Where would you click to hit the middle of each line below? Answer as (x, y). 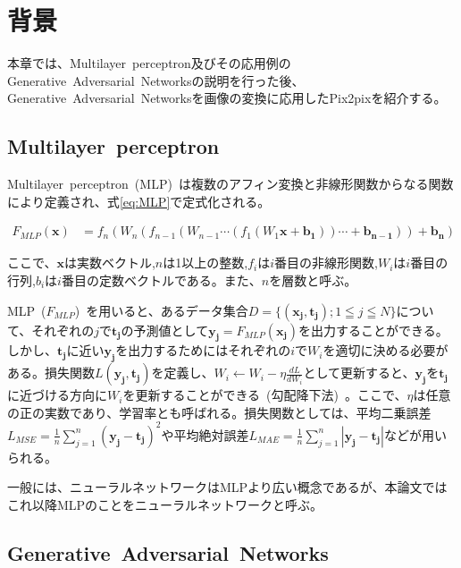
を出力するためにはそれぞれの (203, 350)
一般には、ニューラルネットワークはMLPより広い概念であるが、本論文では (227, 487)
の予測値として (165, 330)
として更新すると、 (359, 373)
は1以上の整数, (205, 263)
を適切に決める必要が (386, 350)
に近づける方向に (57, 395)
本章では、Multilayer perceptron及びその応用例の (149, 63)
